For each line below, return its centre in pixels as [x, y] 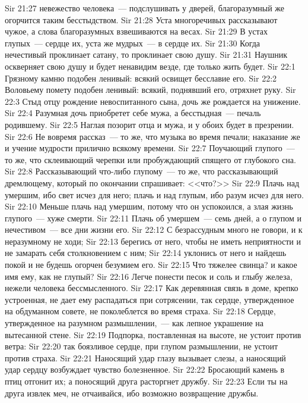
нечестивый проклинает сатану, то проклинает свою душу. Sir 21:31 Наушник [146, 54]
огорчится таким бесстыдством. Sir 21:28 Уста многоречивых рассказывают [141, 19]
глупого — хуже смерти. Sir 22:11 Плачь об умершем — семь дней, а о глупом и [153, 218]
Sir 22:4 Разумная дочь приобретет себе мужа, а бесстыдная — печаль [133, 113]
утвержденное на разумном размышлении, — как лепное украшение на [134, 323]
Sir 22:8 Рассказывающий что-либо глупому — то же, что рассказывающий [142, 171]
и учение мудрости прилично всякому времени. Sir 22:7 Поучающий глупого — [150, 148]
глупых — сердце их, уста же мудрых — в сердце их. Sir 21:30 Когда [133, 43]
